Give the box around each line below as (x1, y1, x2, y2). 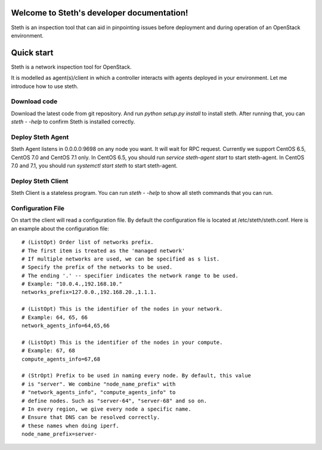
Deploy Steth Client (11, 176, 69, 185)
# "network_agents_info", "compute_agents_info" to (21, 389, 176, 396)
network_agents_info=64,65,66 (21, 322, 110, 329)
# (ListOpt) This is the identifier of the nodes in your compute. (21, 339, 223, 346)
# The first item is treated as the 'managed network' (21, 247, 185, 254)
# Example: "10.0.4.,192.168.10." (21, 281, 122, 287)
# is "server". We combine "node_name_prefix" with (21, 380, 176, 387)
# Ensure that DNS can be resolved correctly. (21, 414, 160, 421)
